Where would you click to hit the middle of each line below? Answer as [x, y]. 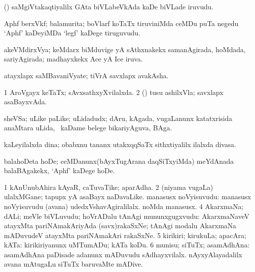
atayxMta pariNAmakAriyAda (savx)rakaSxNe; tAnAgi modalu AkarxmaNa [120, 226]
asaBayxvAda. [25, 102]
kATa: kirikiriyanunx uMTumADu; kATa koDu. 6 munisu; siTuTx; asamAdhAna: [127, 245]
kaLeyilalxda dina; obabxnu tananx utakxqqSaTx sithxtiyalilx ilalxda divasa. [120, 144]
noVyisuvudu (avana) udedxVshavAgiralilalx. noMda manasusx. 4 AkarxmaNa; [124, 206]
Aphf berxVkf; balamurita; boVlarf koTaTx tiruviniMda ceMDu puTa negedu [121, 23]
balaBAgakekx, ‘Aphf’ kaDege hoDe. [59, 170]
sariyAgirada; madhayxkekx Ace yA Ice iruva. [73, 59]
